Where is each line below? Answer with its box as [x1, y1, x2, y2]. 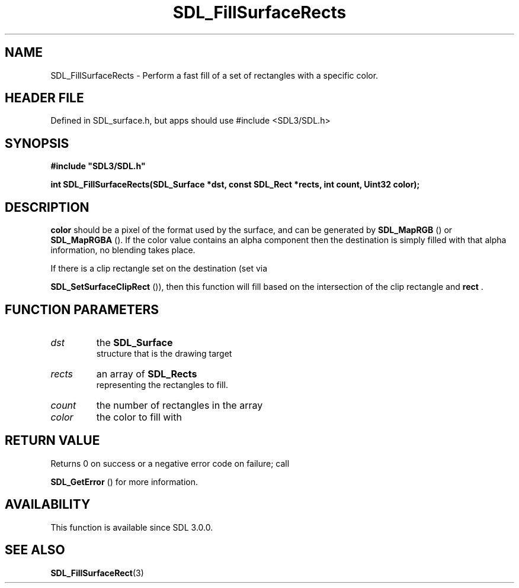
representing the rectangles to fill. [96, 379, 228, 390]
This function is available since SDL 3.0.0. [50, 522, 213, 532]
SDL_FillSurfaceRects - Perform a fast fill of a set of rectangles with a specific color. [50, 70, 379, 80]
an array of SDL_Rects [96, 367, 197, 380]
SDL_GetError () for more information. [50, 476, 198, 487]
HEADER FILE [5, 91, 84, 106]
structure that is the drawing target [96, 348, 232, 358]
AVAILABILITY [5, 497, 91, 512]
